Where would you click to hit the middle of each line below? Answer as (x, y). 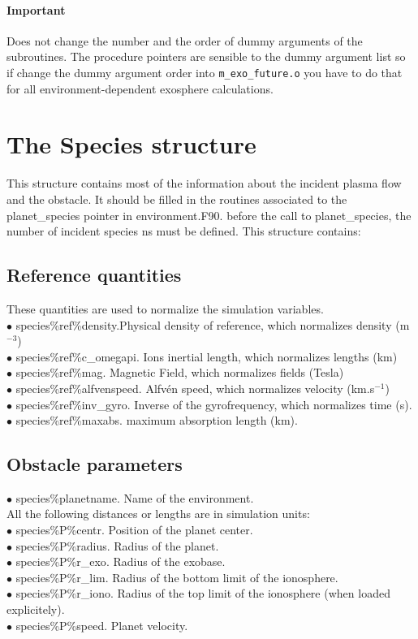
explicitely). (36, 609)
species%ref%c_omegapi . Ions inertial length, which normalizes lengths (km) (207, 356)
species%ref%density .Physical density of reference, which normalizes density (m (213, 324)
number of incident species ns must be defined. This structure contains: (184, 231)
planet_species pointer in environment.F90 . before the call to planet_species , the (209, 215)
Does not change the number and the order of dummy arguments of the (185, 40)
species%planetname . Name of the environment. (135, 497)
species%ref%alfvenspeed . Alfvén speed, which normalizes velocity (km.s (195, 388)
